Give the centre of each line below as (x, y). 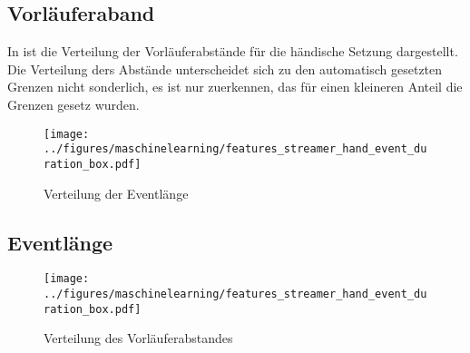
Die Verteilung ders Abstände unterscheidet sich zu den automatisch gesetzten (225, 69)
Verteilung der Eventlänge (116, 193)
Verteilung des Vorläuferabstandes (138, 338)
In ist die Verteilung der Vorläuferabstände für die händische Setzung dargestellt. (233, 51)
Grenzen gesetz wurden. (73, 104)
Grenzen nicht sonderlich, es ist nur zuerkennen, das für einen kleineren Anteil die (235, 87)
